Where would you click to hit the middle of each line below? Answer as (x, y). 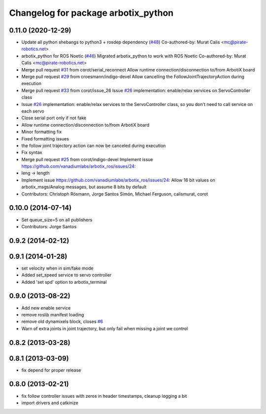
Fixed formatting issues (45, 138)
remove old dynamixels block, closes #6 (62, 322)
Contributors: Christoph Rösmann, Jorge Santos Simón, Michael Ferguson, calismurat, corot (115, 194)
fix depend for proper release (51, 370)
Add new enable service (46, 308)
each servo (33, 111)
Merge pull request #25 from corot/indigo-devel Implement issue (87, 159)
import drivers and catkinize (50, 403)
